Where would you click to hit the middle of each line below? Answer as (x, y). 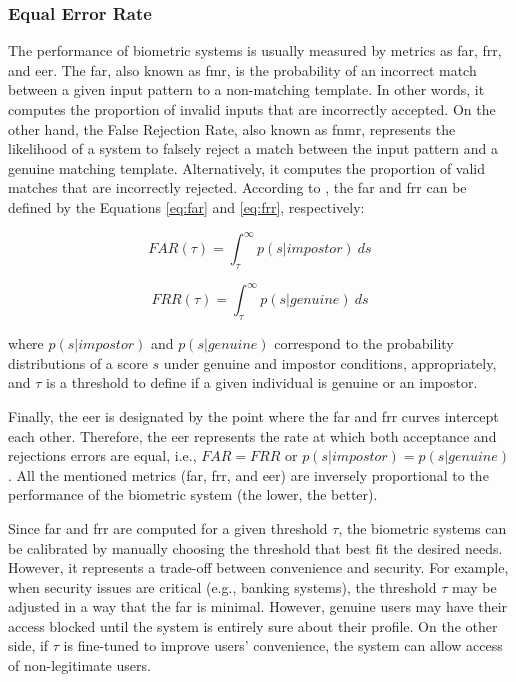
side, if (28, 645)
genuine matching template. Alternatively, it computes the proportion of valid (247, 167)
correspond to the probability (364, 343)
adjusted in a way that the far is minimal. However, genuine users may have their (258, 606)
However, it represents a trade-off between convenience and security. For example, (258, 567)
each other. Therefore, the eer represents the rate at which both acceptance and (252, 435)
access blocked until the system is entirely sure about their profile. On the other (253, 625)
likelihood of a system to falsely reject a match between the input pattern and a (253, 148)
